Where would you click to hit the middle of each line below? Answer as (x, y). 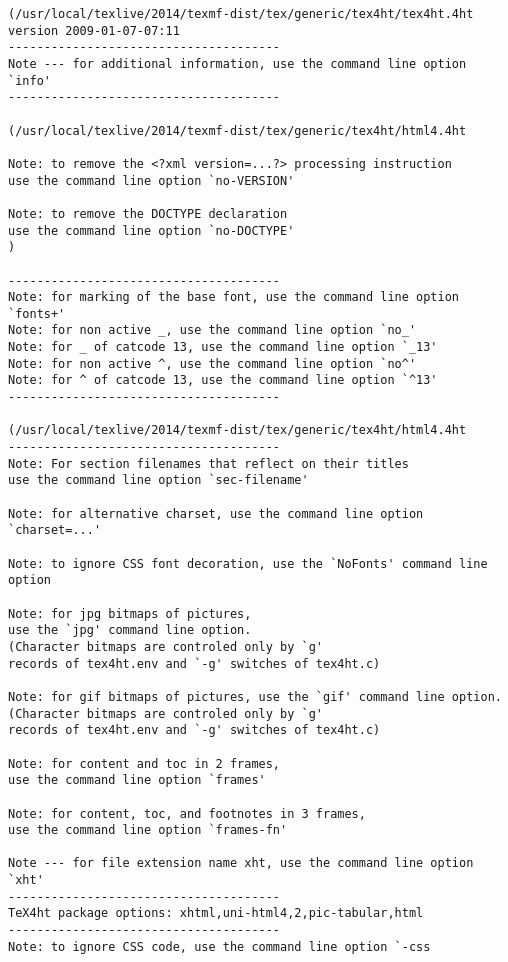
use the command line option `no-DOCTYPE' (151, 230)
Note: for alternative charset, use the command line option (216, 513)
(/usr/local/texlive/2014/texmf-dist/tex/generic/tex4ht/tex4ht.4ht (241, 14)
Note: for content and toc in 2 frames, (144, 763)
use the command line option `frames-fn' (148, 830)
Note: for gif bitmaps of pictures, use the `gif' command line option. (255, 696)
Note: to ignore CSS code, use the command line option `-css (219, 946)
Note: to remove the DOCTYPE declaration (148, 213)
